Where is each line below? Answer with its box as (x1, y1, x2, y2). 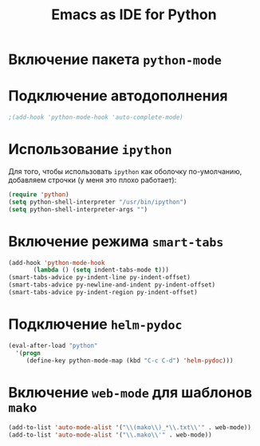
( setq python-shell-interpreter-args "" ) (8, 205, 148, 213)
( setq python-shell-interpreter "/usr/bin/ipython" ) (8, 198, 187, 206)
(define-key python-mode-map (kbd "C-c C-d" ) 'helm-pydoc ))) (26, 357, 234, 365)
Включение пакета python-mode (8, 50, 222, 69)
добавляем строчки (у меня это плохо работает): (8, 175, 177, 184)
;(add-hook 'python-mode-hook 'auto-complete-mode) (8, 113, 183, 121)
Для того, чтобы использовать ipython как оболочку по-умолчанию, (8, 166, 242, 176)
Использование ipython (8, 140, 173, 159)
